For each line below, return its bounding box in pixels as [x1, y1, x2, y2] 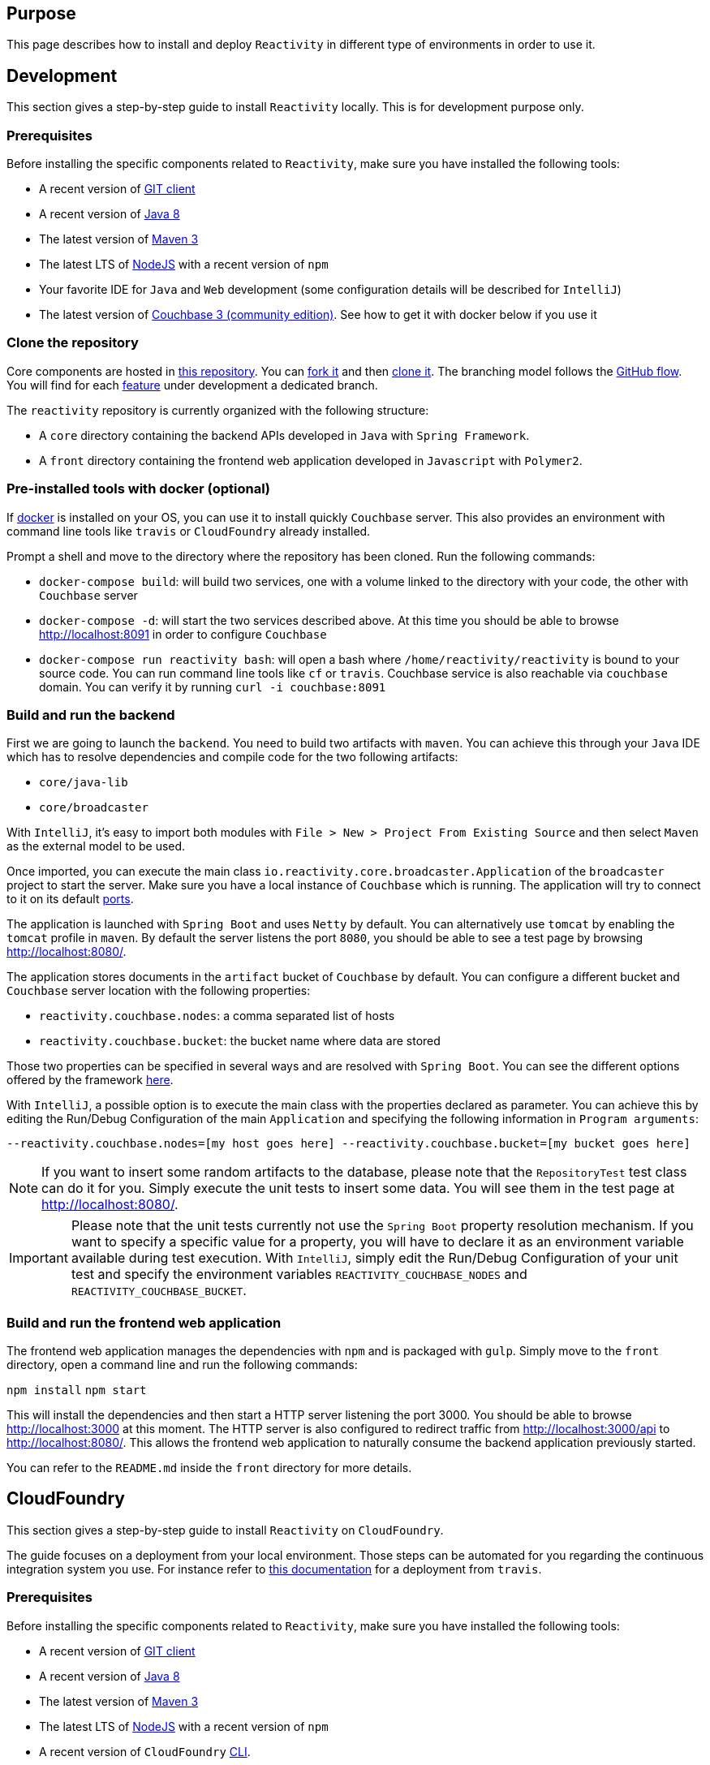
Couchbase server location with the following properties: [6, 984, 311, 998]
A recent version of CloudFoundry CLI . [39, 1744, 251, 1759]
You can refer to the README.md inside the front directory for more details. [6, 1461, 412, 1475]
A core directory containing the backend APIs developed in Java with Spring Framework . [39, 428, 530, 442]
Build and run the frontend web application [6, 1314, 282, 1331]
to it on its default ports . [6, 892, 134, 906]
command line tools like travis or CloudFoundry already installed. [6, 523, 371, 538]
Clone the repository [6, 334, 139, 351]
